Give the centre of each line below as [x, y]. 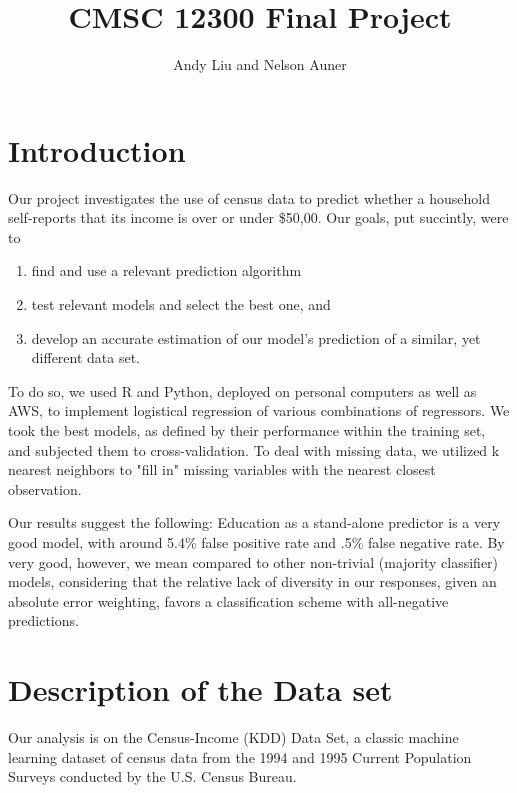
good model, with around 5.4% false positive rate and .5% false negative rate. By [256, 541]
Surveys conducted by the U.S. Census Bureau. [152, 776]
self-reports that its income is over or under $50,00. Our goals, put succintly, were [258, 217]
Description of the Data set [200, 689]
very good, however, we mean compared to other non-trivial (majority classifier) [253, 561]
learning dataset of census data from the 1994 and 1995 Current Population [240, 756]
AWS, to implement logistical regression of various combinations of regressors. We [259, 410]
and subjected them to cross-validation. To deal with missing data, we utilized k [254, 449]
